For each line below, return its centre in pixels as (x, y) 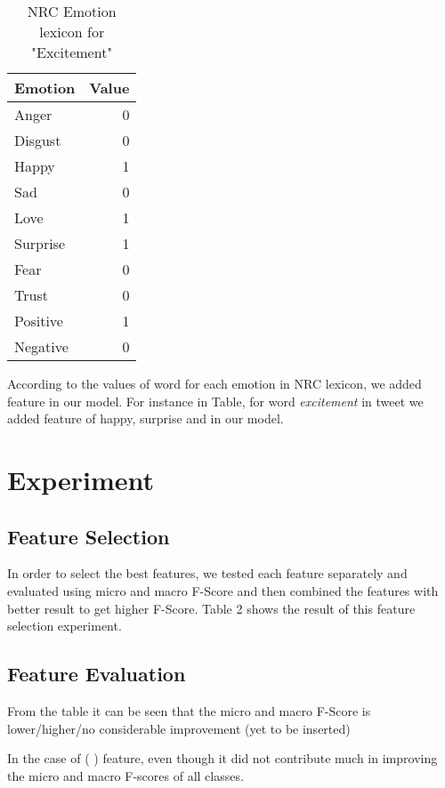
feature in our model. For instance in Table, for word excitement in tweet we (215, 401)
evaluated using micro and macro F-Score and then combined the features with (223, 590)
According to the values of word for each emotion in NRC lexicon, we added (214, 383)
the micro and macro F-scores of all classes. (125, 775)
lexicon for (72, 32)
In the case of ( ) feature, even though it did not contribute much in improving (222, 758)
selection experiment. (65, 626)
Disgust (38, 140)
